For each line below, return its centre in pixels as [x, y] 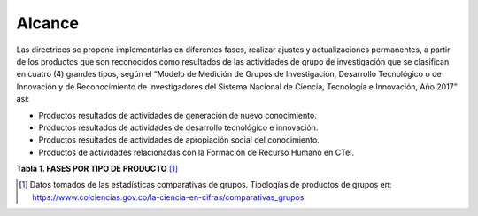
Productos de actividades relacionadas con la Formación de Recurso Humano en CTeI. [197, 152]
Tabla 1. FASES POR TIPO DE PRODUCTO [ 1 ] [97, 169]
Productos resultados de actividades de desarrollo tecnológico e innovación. [178, 127]
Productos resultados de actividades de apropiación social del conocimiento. [179, 140]
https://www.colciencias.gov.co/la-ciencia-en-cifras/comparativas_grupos [168, 197]
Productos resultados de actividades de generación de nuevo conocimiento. [178, 115]
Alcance [48, 23]
